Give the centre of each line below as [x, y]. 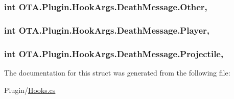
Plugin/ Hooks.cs [30, 90]
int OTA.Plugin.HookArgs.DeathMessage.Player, [107, 30]
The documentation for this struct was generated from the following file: [117, 72]
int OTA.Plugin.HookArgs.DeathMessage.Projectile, [114, 53]
